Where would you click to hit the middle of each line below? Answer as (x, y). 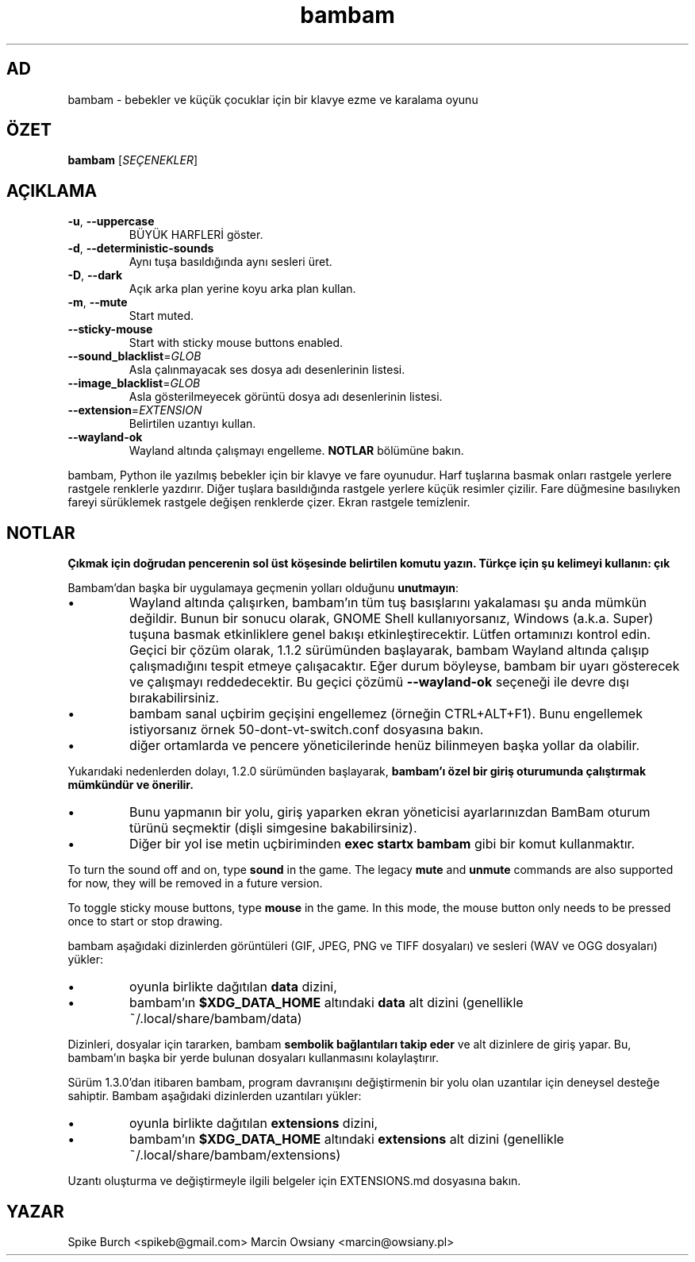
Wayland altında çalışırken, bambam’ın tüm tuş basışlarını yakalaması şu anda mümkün (388, 603)
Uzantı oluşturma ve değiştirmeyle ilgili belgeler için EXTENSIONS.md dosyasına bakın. (294, 1181)
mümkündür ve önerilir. (131, 785)
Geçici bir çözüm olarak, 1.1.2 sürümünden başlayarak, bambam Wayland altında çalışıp (389, 650)
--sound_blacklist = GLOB (134, 356)
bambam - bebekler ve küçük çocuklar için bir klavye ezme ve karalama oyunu (273, 99)
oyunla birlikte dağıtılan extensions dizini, (254, 1123)
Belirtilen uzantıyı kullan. (192, 424)
